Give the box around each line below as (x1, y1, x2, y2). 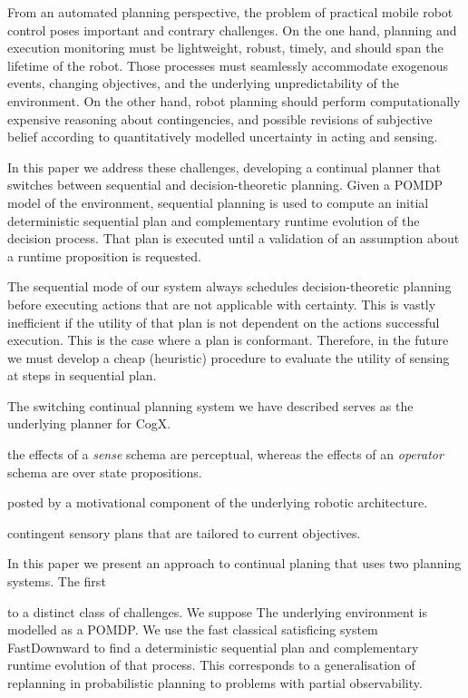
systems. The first (7, 572, 106, 591)
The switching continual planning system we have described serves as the (7, 396, 414, 415)
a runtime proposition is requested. (7, 246, 201, 265)
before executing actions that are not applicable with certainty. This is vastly (7, 294, 436, 313)
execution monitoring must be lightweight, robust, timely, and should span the (7, 38, 444, 57)
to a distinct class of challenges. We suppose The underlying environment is (7, 602, 427, 621)
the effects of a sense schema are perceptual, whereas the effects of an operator (7, 445, 444, 464)
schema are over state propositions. (7, 462, 202, 481)
